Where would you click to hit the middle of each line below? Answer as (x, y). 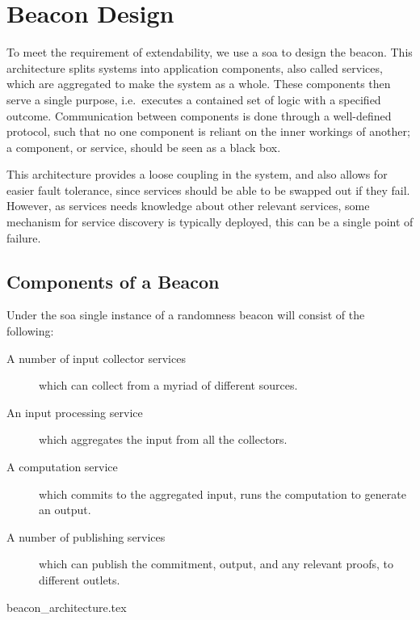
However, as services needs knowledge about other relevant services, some (188, 206)
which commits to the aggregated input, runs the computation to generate (223, 493)
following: (30, 331)
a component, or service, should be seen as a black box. (144, 147)
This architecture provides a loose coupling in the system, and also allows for (197, 174)
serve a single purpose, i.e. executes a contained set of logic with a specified (194, 99)
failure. (24, 237)
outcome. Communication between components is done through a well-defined (199, 115)
